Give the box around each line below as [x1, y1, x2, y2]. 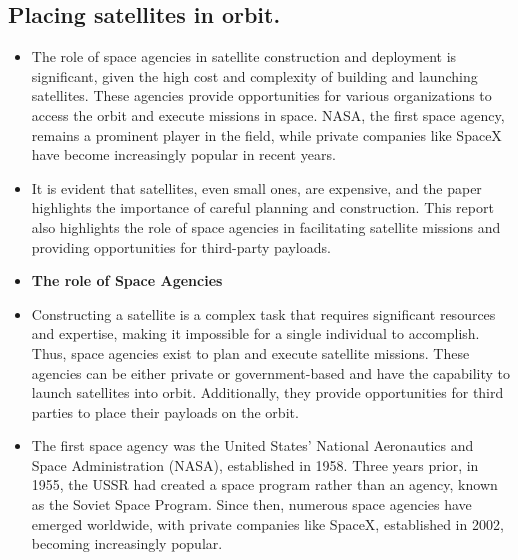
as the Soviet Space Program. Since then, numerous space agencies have [31, 494, 472, 515]
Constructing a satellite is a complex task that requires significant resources [31, 303, 496, 324]
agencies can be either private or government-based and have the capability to [31, 362, 511, 383]
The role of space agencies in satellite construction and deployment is [31, 46, 457, 67]
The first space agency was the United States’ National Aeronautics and [31, 435, 474, 456]
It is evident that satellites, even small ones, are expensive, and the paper [31, 177, 482, 198]
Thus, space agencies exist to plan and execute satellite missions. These [31, 342, 470, 363]
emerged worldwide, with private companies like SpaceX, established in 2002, [31, 513, 504, 534]
